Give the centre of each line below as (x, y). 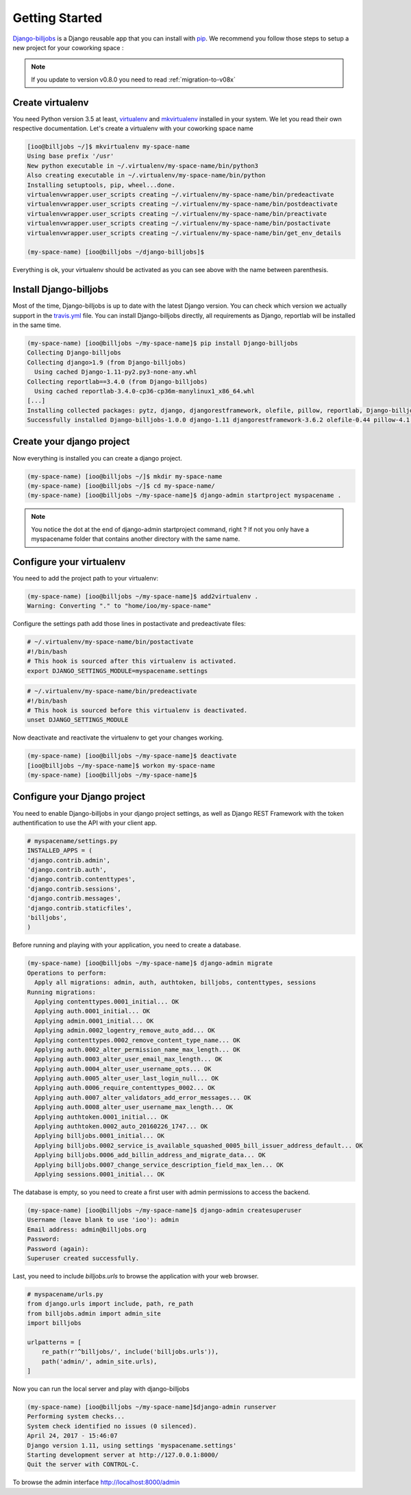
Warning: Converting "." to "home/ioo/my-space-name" (119, 606)
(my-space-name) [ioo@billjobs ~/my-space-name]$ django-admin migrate (150, 963)
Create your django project (71, 442)
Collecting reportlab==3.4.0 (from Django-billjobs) (117, 381)
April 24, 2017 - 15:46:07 (72, 1436)
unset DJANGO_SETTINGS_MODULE (78, 720)
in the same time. (37, 325)
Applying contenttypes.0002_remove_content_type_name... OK (137, 1040)
